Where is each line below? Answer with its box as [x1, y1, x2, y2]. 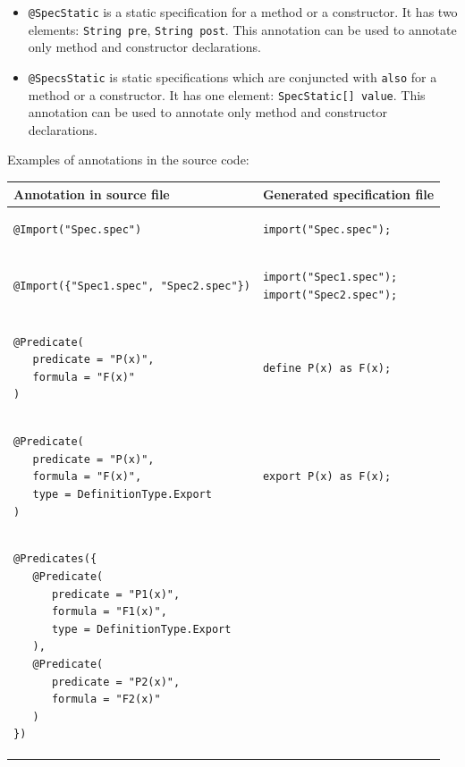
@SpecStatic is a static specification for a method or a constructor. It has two [28, 3, 458, 21]
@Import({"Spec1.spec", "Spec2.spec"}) [13, 279, 250, 292]
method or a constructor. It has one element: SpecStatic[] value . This [28, 85, 426, 104]
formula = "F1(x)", [51, 605, 167, 619]
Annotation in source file [13, 184, 170, 203]
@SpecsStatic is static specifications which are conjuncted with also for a [28, 67, 437, 86]
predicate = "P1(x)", [51, 587, 181, 601]
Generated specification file [262, 184, 435, 203]
